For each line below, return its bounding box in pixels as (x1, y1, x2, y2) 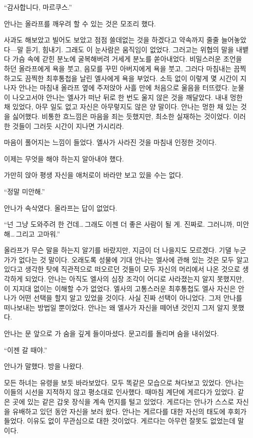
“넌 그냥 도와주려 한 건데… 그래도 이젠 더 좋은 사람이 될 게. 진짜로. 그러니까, (4, 219, 234, 229)
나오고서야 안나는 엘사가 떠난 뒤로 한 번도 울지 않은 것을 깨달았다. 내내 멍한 (12, 92, 243, 102)
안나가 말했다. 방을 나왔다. (4, 361, 84, 371)
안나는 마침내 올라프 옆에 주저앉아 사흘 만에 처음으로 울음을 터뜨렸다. (19, 82, 230, 93)
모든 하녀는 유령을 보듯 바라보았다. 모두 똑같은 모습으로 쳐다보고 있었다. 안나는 (4, 377, 244, 387)
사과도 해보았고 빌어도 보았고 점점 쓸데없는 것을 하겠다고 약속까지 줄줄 (4, 35, 219, 45)
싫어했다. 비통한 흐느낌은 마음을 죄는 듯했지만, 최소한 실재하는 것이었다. (12, 111, 231, 121)
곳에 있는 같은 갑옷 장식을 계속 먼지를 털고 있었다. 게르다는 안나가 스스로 (12, 397, 234, 406)
